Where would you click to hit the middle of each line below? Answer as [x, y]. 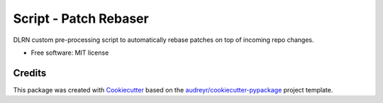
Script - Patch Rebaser [81, 18]
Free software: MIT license [70, 53]
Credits [30, 73]
